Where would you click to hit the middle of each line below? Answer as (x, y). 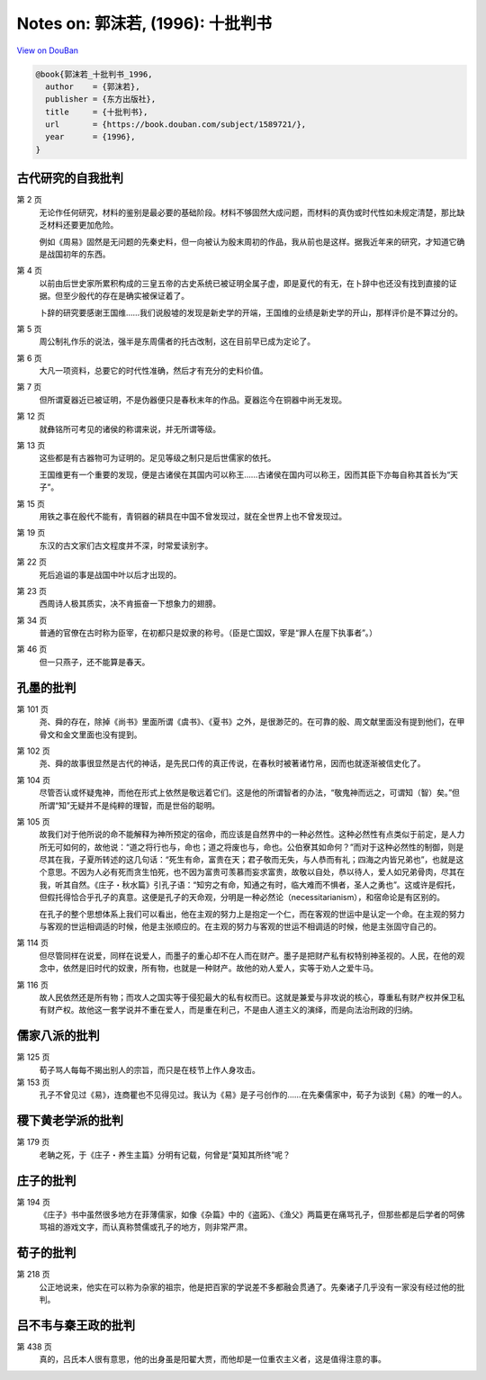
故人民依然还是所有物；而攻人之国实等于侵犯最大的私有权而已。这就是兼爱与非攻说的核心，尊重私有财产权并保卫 (248, 997)
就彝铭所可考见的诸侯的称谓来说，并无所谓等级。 (130, 428)
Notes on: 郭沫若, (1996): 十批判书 (144, 23)
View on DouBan (48, 50)
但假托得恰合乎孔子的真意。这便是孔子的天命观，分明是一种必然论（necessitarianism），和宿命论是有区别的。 (242, 897)
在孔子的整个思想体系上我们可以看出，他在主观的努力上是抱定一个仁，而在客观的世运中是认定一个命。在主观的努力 (252, 914)
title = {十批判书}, (97, 112)
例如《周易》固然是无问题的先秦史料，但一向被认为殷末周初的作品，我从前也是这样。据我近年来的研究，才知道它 (248, 241)
